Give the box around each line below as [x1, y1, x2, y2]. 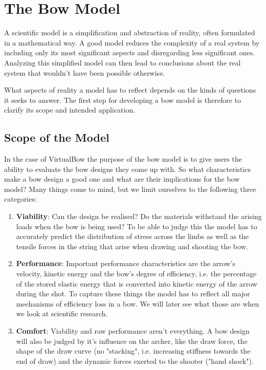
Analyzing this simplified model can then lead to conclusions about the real [4, 57, 241, 68]
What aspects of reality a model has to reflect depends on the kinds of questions [4, 84, 256, 95]
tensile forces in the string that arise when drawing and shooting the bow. [16, 241, 248, 251]
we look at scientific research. [16, 308, 108, 319]
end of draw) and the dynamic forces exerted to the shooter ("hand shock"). [16, 355, 254, 366]
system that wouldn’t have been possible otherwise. [4, 67, 165, 78]
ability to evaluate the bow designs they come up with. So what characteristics [4, 163, 251, 174]
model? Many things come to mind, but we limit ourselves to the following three [4, 183, 256, 194]
